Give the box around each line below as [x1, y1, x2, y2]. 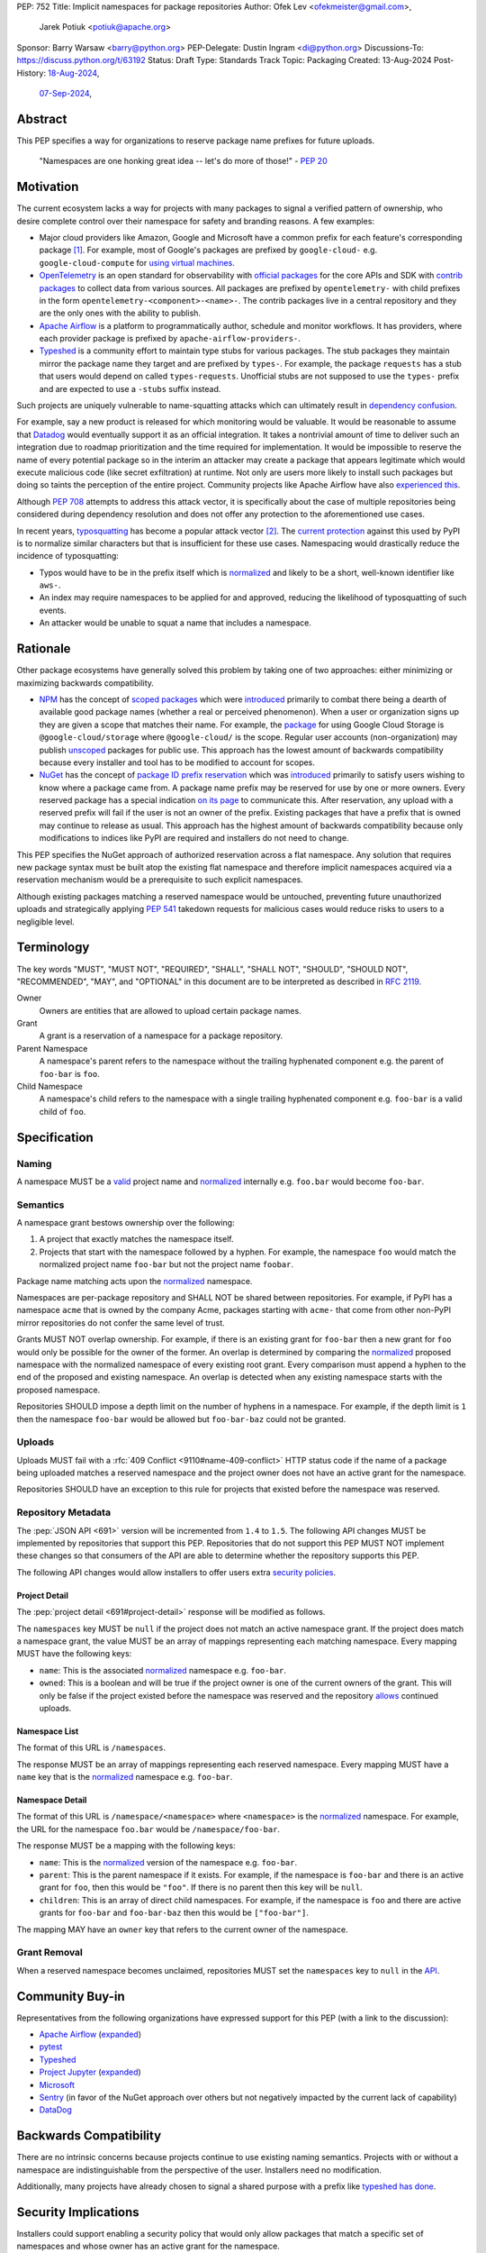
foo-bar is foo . [39, 1068, 101, 1079]
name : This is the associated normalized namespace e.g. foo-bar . [39, 1665, 287, 1675]
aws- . [39, 579, 61, 590]
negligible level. [16, 916, 76, 927]
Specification [16, 1129, 94, 1145]
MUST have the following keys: [16, 1648, 132, 1659]
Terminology [16, 940, 90, 955]
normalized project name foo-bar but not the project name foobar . [39, 1259, 294, 1270]
